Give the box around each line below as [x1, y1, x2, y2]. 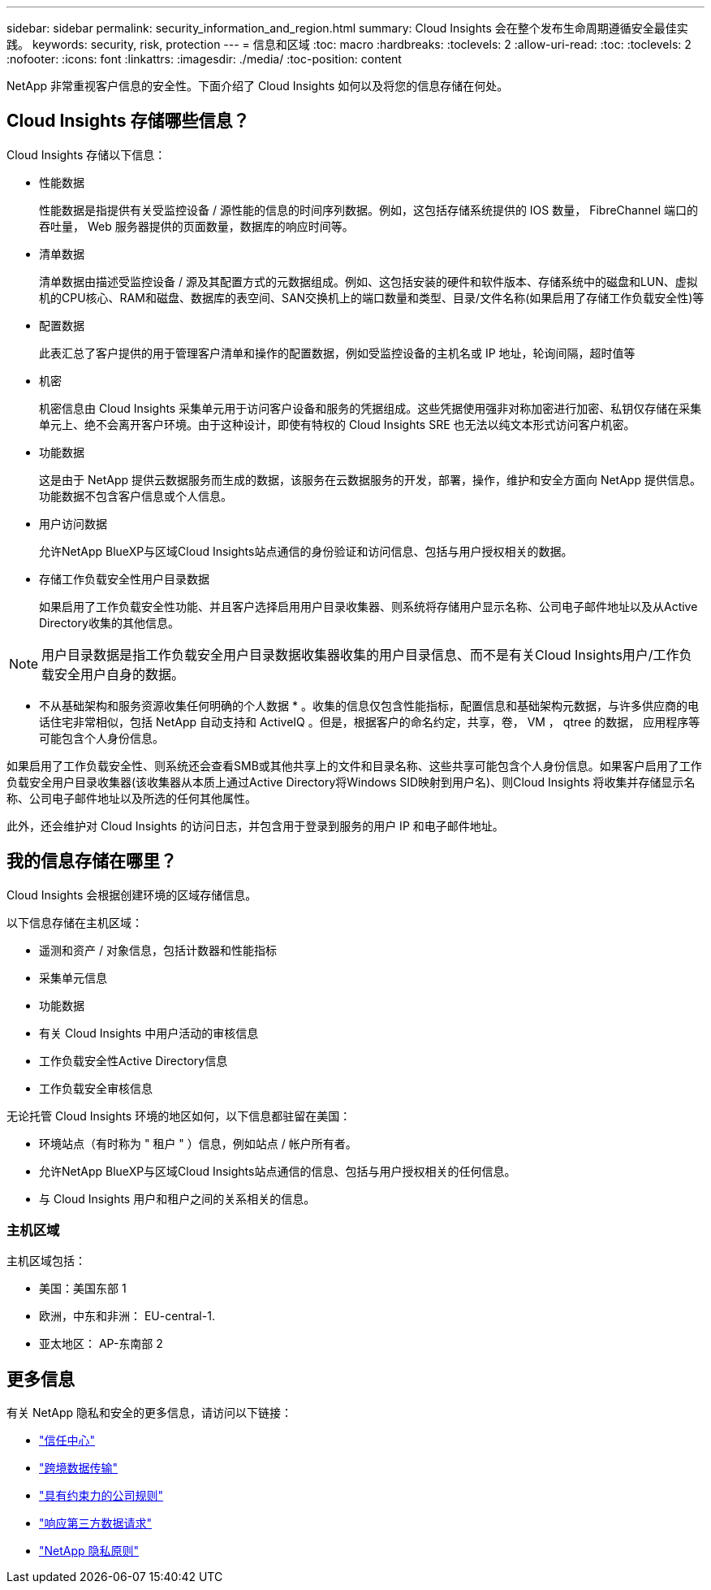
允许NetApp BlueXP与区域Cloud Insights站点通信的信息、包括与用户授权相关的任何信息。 [39, 1163, 516, 1178]
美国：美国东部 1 [39, 1281, 127, 1296]
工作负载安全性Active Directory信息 [39, 1053, 228, 1068]
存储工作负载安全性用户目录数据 [39, 571, 209, 586]
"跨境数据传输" [39, 1461, 118, 1475]
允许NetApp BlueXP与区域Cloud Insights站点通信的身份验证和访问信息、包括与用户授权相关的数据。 [39, 544, 573, 558]
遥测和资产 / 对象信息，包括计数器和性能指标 [39, 942, 277, 957]
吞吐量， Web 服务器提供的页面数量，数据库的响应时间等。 [39, 219, 354, 233]
